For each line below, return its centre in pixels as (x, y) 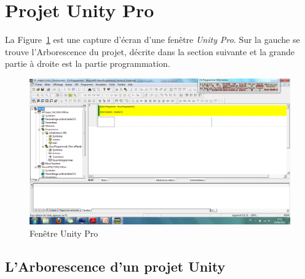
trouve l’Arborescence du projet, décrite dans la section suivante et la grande (150, 51)
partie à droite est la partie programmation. (88, 63)
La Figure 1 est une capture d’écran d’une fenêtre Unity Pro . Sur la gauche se (152, 40)
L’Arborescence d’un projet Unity (115, 266)
